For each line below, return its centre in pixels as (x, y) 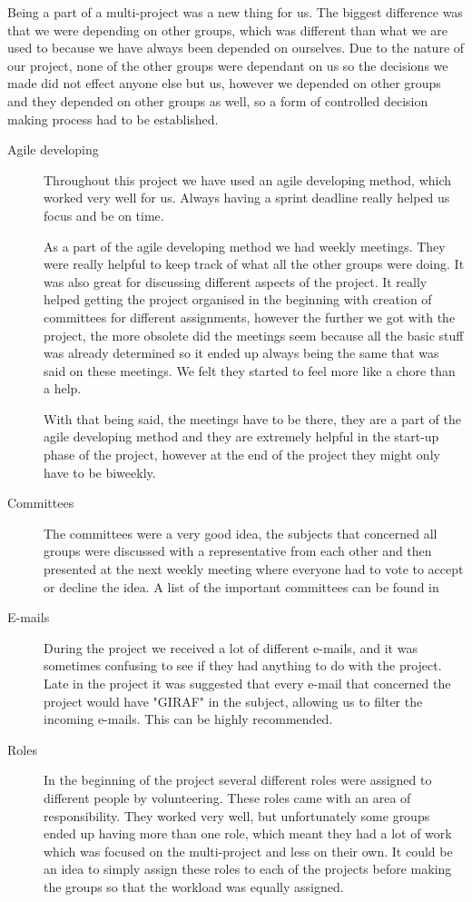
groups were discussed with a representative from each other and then (238, 551)
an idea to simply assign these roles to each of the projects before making (248, 869)
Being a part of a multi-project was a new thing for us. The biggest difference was (235, 12)
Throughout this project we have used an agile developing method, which (248, 179)
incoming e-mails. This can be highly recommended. (188, 719)
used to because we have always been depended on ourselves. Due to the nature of (236, 48)
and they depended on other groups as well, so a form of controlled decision (218, 100)
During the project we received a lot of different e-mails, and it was (231, 647)
